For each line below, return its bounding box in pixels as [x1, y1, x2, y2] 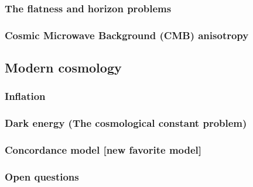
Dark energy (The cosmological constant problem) [5, 116, 247, 130]
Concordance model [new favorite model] [5, 143, 202, 157]
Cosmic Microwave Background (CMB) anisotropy [5, 27, 249, 42]
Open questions [5, 169, 79, 183]
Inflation [5, 89, 46, 103]
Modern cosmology [5, 58, 122, 77]
